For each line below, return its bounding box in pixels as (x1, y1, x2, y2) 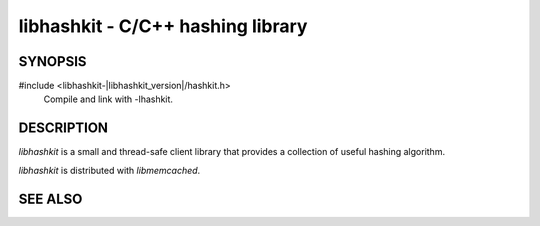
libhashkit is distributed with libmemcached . (18, 164, 201, 176)
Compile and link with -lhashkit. (43, 93, 174, 105)
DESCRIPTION (18, 120, 109, 137)
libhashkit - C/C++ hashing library (18, 15, 308, 37)
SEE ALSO (18, 190, 83, 207)
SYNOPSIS (18, 53, 87, 70)
